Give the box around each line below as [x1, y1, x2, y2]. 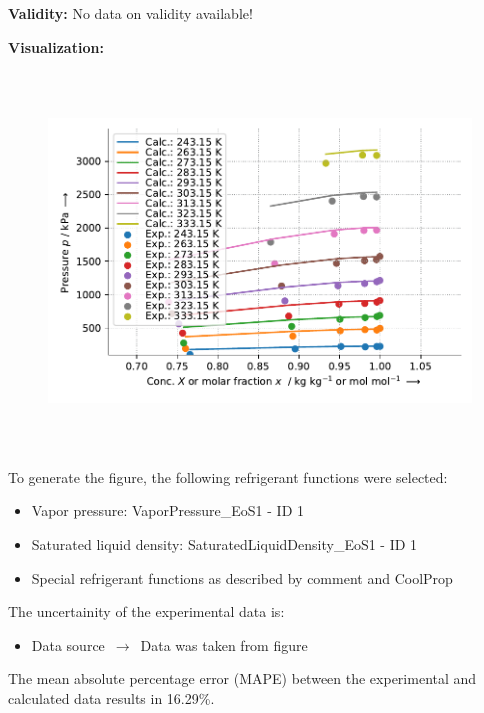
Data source [31, 634, 105, 655]
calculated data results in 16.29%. [8, 687, 215, 708]
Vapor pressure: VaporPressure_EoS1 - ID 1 [31, 500, 304, 521]
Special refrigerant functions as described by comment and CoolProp [31, 567, 453, 588]
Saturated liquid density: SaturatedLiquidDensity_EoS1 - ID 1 [31, 533, 418, 554]
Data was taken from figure [140, 634, 308, 655]
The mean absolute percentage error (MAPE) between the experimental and [8, 668, 477, 689]
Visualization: [8, 36, 104, 57]
